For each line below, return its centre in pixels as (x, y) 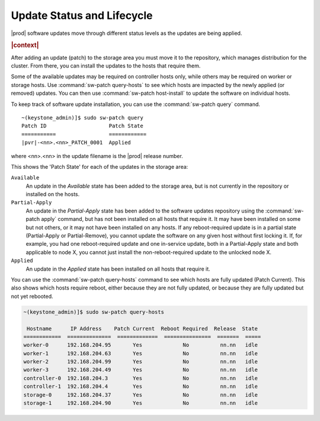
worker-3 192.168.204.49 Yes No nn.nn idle (140, 370)
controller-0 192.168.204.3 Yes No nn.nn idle (140, 378)
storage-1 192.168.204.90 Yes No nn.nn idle (140, 403)
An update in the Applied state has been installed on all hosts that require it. (118, 269)
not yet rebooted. (32, 296)
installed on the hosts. (53, 194)
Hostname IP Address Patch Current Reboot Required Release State (142, 328)
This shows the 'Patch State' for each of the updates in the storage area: (100, 166)
